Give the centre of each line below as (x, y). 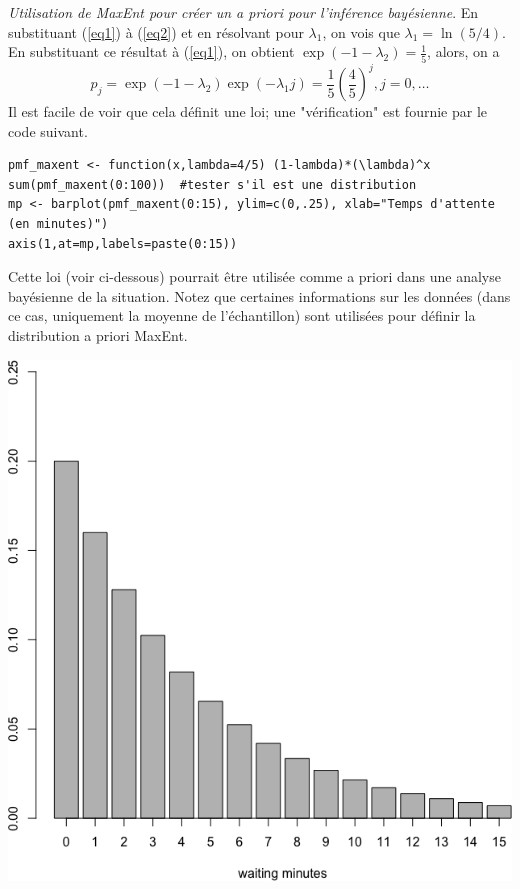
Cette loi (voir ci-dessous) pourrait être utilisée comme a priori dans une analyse (254, 276)
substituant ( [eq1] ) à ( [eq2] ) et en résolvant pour (156, 31)
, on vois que (361, 31)
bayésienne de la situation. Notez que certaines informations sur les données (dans (259, 295)
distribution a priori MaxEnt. (98, 334)
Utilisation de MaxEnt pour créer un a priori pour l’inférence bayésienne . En (243, 12)
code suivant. (48, 130)
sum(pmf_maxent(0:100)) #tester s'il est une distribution (212, 184)
